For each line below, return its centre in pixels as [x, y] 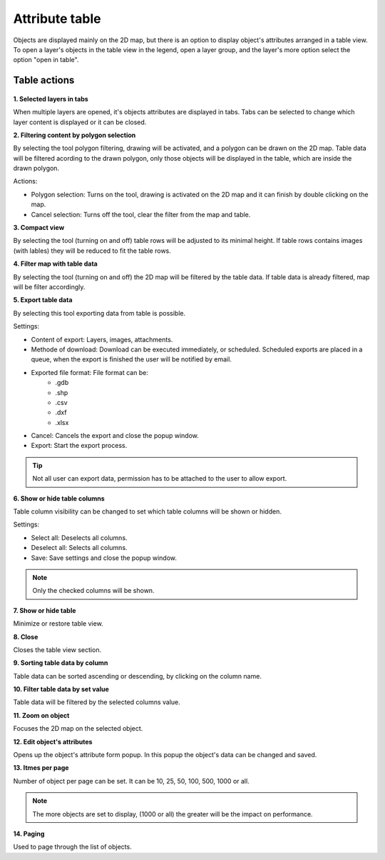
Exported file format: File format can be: [90, 372]
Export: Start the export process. [79, 446]
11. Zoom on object [41, 715]
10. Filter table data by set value [61, 689]
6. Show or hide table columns [59, 498]
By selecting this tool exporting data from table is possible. [99, 313]
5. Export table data [43, 300]
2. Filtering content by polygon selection [75, 135]
